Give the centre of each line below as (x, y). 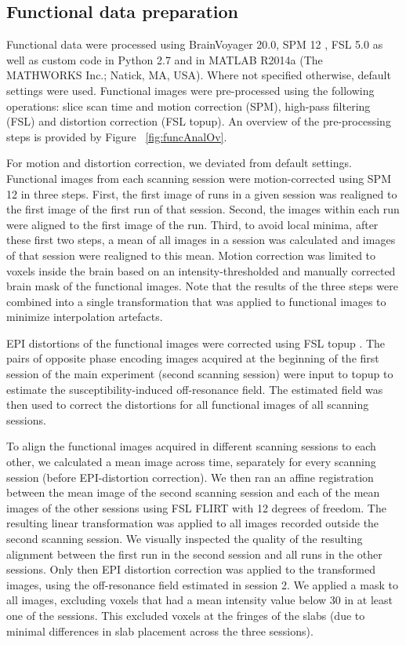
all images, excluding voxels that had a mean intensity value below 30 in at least (199, 600)
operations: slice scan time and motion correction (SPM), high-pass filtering (188, 106)
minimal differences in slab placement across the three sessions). (160, 630)
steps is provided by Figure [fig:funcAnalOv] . (117, 136)
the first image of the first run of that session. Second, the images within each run (203, 209)
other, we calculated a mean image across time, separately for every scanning (191, 462)
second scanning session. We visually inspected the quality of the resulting (185, 539)
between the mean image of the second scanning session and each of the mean (193, 492)
